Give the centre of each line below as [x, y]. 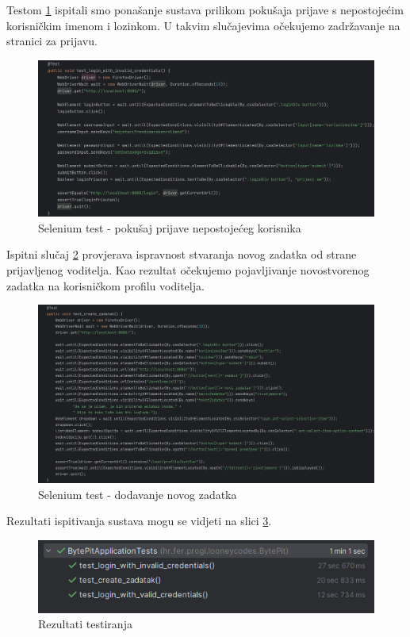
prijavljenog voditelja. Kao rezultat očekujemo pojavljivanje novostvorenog [188, 270]
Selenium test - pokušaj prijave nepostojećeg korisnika [170, 227]
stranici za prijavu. [52, 41]
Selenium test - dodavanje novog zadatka [138, 494]
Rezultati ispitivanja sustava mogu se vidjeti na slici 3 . [139, 521]
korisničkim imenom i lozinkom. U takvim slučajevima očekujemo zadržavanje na [203, 25]
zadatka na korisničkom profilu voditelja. [105, 285]
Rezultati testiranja [85, 624]
